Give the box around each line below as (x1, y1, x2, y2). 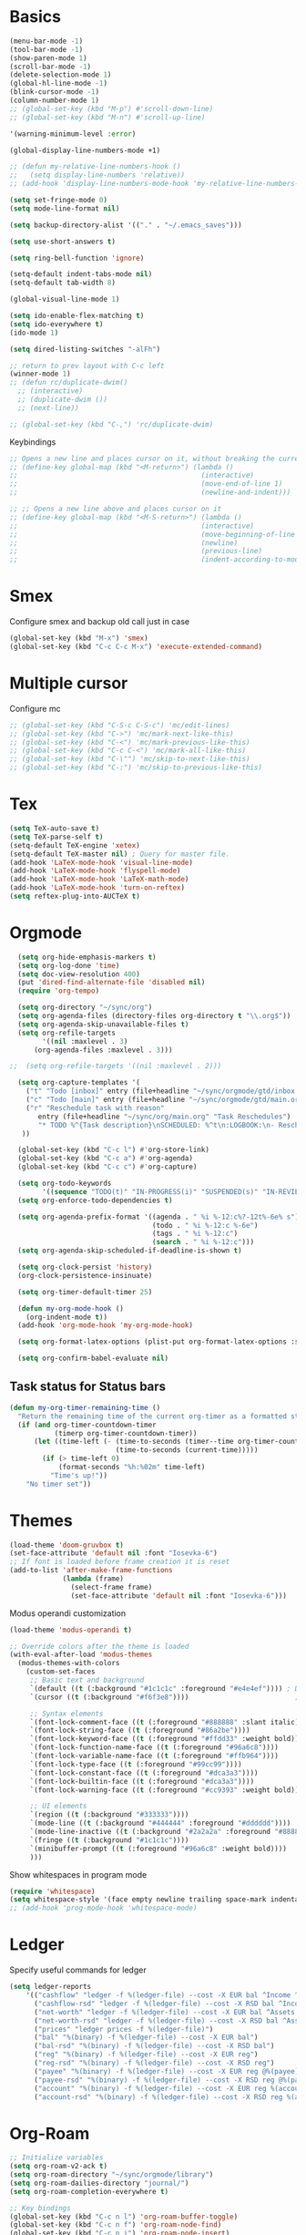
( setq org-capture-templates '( (17, 1078, 141, 1087)
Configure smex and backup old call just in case (9, 616, 189, 627)
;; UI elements (29, 1802, 88, 1811)
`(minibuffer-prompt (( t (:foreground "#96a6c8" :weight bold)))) (29, 1844, 287, 1853)
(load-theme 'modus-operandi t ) (9, 1625, 132, 1634)
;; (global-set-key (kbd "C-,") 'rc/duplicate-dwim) (9, 419, 214, 429)
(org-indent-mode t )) (25, 1313, 107, 1322)
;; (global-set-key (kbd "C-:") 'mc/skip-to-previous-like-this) (9, 763, 262, 772)
